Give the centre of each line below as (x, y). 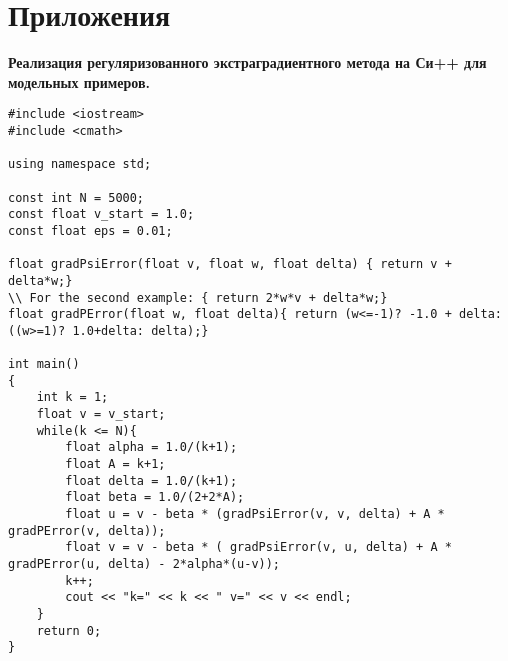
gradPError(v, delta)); (87, 530)
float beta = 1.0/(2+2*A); (155, 497)
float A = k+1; (115, 464)
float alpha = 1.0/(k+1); (151, 447)
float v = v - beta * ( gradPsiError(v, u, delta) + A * (258, 547)
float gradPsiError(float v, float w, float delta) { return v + (230, 264)
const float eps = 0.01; (90, 230)
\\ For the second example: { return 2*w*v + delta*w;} (198, 297)
